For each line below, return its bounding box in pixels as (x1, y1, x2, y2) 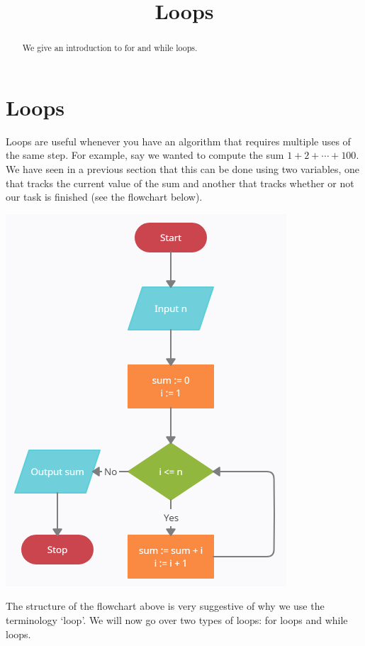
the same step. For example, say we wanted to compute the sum (6, 147, 284, 162)
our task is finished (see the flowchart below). (6, 189, 203, 204)
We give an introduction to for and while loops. (22, 42, 198, 54)
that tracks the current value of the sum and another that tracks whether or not (6, 175, 354, 190)
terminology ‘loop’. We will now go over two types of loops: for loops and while (6, 612, 348, 627)
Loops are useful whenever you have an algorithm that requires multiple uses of (6, 133, 351, 148)
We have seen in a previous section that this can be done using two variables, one (6, 161, 360, 176)
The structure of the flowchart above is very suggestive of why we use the (6, 598, 325, 613)
